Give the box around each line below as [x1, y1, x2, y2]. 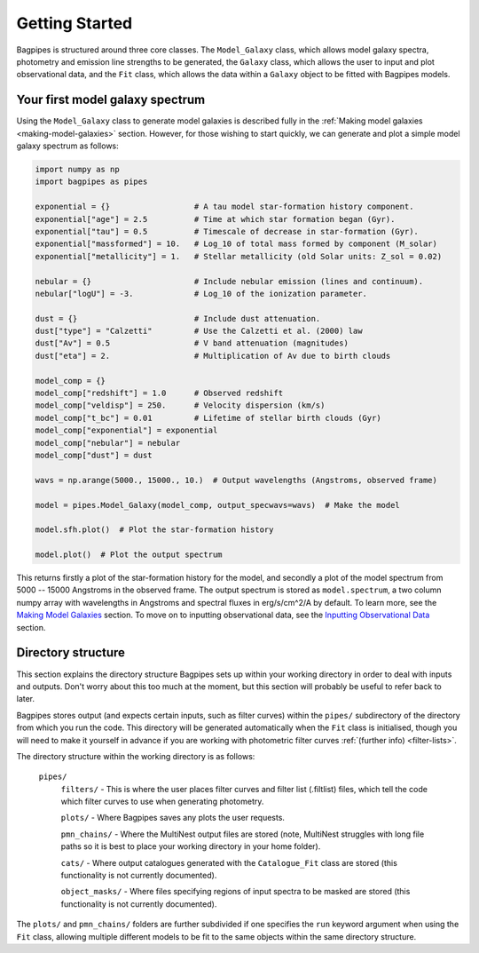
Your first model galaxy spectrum [16, 92, 206, 107]
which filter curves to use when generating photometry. [60, 796, 264, 807]
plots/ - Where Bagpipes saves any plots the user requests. [60, 813, 286, 823]
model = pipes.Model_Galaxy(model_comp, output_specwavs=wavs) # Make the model [35, 500, 401, 510]
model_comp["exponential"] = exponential [35, 425, 218, 435]
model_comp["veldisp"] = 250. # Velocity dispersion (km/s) [35, 401, 326, 410]
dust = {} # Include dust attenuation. [35, 314, 321, 323]
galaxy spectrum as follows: [16, 140, 119, 151]
